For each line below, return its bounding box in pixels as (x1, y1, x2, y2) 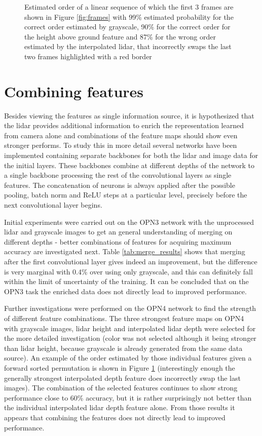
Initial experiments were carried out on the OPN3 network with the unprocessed (4, 216, 254, 227)
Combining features (4, 81, 144, 101)
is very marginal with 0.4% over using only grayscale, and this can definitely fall (4, 266, 253, 276)
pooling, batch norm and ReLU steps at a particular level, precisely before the (4, 189, 247, 200)
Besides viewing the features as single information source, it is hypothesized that (4, 110, 254, 121)
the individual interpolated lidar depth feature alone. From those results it (4, 402, 235, 413)
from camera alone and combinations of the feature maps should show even (4, 130, 238, 140)
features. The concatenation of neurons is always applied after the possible (4, 179, 235, 190)
